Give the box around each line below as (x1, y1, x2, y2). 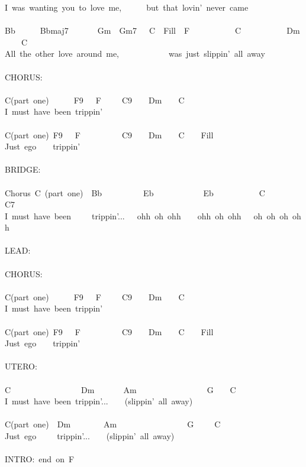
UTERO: (5, 360, 37, 372)
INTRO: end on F (5, 453, 75, 465)
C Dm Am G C (5, 383, 236, 395)
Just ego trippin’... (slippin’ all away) (5, 429, 175, 442)
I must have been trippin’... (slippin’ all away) (5, 395, 193, 407)
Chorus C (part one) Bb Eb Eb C (5, 186, 265, 199)
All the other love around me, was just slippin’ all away (5, 47, 265, 60)
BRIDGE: (5, 163, 41, 176)
